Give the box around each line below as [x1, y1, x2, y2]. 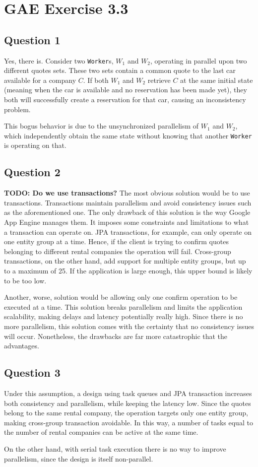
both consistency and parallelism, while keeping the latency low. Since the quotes [4, 398, 251, 408]
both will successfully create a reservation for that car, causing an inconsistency [4, 94, 246, 105]
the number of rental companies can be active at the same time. [4, 427, 198, 437]
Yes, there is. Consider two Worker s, [4, 55, 114, 66]
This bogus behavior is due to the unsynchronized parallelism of [4, 121, 199, 131]
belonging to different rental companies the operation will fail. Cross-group [4, 246, 231, 256]
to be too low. [4, 275, 47, 285]
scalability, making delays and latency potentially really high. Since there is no [4, 311, 243, 322]
